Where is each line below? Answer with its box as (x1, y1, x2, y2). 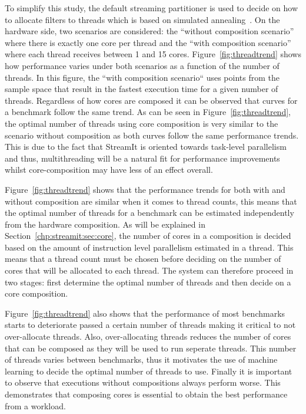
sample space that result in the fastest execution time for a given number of (5, 83, 278, 95)
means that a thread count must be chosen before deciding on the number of (5, 252, 281, 265)
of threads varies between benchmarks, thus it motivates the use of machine (5, 353, 278, 366)
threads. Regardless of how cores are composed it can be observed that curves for (5, 94, 298, 106)
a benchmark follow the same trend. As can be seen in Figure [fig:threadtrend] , (5, 106, 291, 118)
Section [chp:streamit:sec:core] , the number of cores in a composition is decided (5, 229, 291, 242)
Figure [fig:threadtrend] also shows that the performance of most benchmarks (5, 307, 285, 319)
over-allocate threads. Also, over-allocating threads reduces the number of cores (5, 330, 291, 343)
